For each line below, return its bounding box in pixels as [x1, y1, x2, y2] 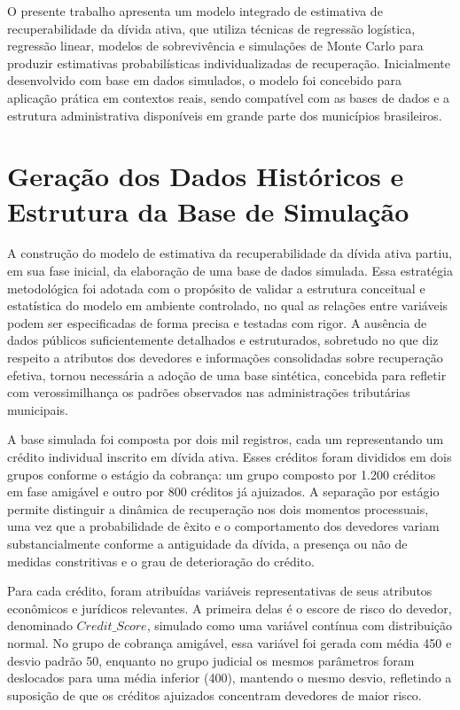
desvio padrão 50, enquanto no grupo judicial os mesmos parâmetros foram [7, 651, 415, 669]
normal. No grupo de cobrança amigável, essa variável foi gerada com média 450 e [7, 633, 452, 651]
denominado [7, 616, 73, 635]
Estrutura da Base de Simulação [7, 192, 409, 229]
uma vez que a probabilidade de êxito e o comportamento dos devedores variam [7, 517, 440, 535]
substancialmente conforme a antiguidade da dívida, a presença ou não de [7, 534, 408, 552]
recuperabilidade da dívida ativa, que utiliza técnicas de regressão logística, [7, 19, 416, 37]
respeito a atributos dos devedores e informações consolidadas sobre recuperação [7, 348, 443, 367]
